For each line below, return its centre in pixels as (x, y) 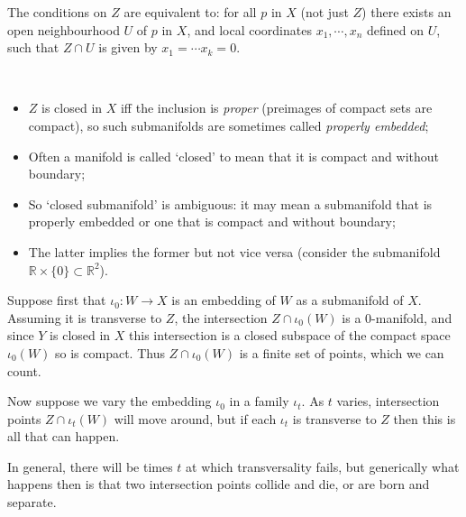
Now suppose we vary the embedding (110, 401)
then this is (425, 418)
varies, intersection (388, 401)
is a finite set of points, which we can (342, 352)
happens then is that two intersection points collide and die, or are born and (219, 484)
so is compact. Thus (110, 352)
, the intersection (221, 317)
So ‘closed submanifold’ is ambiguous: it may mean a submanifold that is (230, 203)
